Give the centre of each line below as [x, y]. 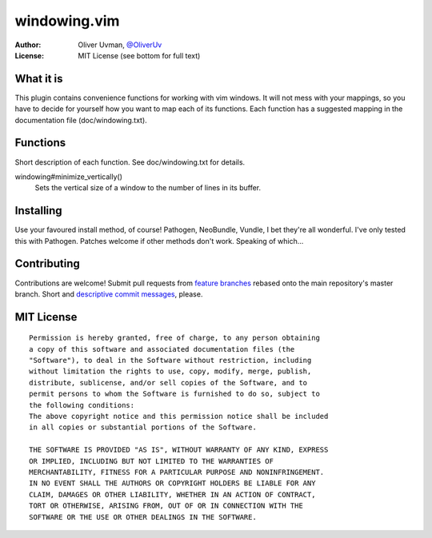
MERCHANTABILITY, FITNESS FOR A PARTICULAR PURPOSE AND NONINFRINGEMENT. [177, 472]
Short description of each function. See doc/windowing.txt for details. [130, 162]
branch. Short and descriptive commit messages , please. [109, 294]
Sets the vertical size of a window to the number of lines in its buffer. [148, 188]
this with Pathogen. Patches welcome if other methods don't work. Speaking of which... [159, 241]
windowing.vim [67, 21]
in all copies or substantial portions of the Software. [143, 427]
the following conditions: [82, 405]
